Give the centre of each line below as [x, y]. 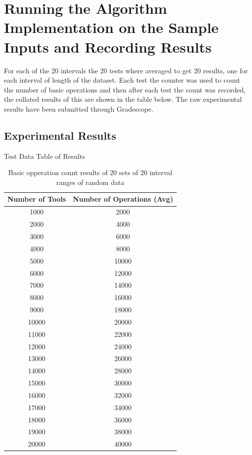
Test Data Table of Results [45, 156]
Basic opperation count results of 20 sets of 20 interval [90, 172]
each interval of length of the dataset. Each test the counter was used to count [122, 80]
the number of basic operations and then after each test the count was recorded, [125, 89]
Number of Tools [37, 199]
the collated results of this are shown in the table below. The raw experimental [123, 99]
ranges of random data [90, 182]
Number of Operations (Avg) [123, 199]
